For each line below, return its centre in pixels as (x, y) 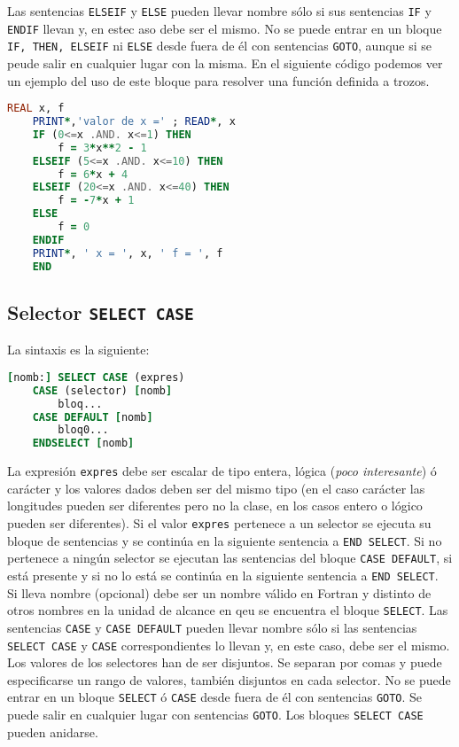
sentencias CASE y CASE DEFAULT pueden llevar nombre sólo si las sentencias (212, 627)
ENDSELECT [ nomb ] (83, 444)
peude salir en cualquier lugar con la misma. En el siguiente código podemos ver (225, 62)
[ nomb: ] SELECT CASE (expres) (96, 377)
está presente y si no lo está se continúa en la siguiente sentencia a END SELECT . (223, 575)
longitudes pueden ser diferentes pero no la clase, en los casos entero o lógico (215, 506)
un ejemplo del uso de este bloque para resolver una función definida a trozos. (218, 80)
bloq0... (83, 430)
